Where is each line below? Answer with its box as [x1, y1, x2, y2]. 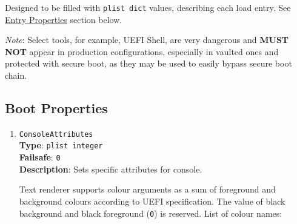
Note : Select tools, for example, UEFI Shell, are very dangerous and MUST [5, 33, 289, 46]
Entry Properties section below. [5, 13, 122, 25]
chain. [5, 69, 27, 82]
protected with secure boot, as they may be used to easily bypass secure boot [5, 57, 292, 70]
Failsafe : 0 [19, 151, 61, 163]
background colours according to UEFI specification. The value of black [19, 194, 285, 207]
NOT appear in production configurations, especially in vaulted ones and [5, 45, 279, 58]
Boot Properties [5, 99, 108, 117]
